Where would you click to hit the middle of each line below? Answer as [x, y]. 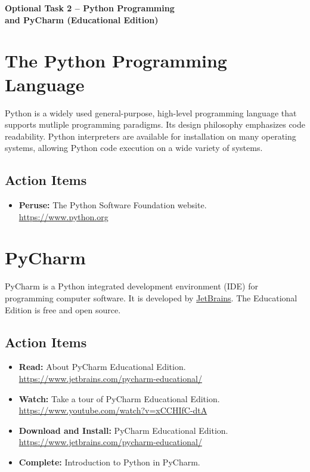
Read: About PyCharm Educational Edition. [102, 367]
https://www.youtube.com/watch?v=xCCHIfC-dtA [113, 410]
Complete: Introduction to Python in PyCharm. [109, 462]
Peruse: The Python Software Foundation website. [113, 205]
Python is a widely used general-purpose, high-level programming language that [151, 112]
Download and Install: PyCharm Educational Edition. [123, 430]
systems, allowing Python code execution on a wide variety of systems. [134, 148]
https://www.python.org [63, 216]
